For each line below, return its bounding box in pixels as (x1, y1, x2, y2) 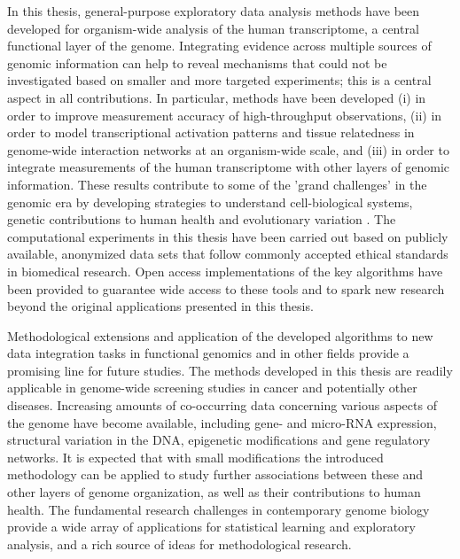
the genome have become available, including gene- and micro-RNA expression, (7, 413, 437, 431)
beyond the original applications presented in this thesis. (7, 297, 314, 315)
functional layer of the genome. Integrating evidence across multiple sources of (7, 36, 432, 55)
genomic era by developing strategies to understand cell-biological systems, (7, 192, 413, 211)
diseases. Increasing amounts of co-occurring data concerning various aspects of (7, 396, 437, 415)
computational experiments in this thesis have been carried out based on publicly (7, 227, 448, 245)
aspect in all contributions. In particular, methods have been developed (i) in (7, 88, 426, 106)
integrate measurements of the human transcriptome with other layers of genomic (7, 158, 450, 176)
